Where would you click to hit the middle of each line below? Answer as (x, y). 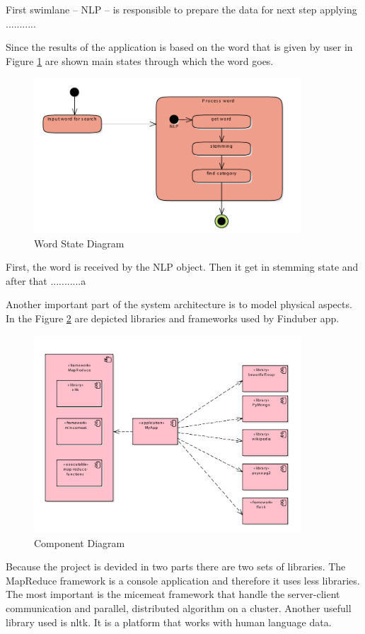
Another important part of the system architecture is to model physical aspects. (179, 304)
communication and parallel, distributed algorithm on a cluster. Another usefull (179, 607)
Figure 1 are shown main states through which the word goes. (140, 60)
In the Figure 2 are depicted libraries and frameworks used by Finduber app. (173, 318)
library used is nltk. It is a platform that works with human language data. (169, 622)
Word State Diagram (79, 243)
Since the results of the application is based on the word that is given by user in (179, 47)
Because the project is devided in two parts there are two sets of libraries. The (176, 567)
